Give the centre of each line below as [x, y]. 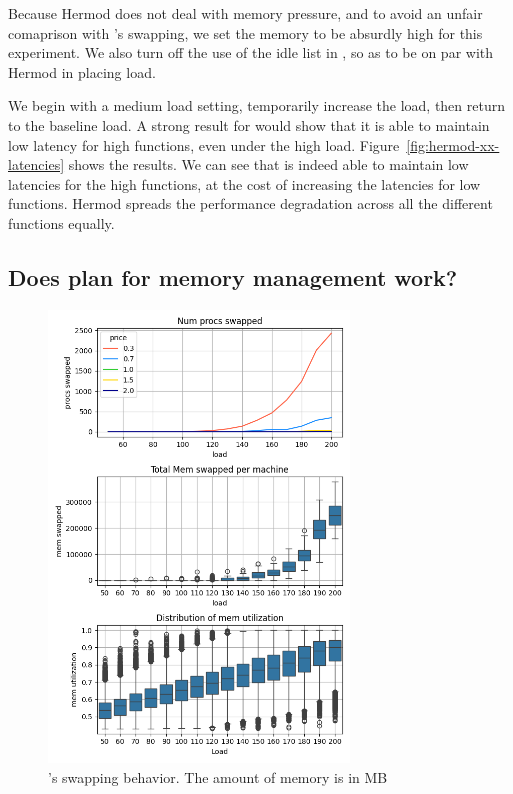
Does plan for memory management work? [233, 276]
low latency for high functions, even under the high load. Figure [204, 144]
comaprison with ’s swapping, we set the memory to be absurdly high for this [245, 32]
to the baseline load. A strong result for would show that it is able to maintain [249, 124]
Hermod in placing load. [82, 71]
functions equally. [61, 222]
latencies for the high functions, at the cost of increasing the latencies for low [244, 183]
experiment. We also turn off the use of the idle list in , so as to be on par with [251, 52]
